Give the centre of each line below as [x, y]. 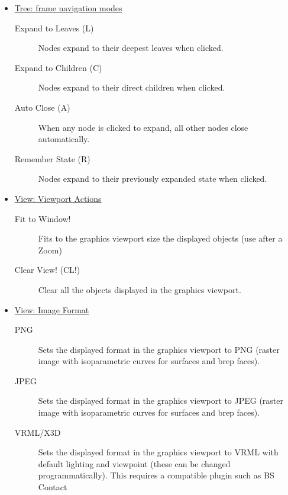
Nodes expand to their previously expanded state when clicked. [153, 179]
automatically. [64, 139]
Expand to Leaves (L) [54, 28]
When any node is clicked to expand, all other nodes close [143, 127]
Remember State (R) [52, 158]
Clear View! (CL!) [47, 270]
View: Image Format [52, 309]
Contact [53, 487]
